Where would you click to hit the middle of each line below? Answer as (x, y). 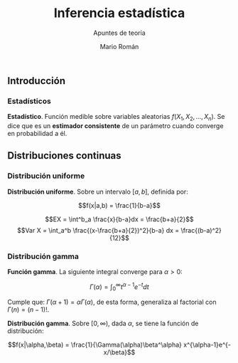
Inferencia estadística (119, 13)
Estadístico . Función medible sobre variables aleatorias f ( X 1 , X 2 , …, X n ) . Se (116, 117)
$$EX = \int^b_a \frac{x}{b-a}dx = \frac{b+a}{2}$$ (119, 219)
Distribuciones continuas (64, 156)
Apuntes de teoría (119, 33)
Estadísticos (29, 101)
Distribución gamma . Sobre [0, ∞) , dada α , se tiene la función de (103, 323)
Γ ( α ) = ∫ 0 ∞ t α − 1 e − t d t (119, 287)
